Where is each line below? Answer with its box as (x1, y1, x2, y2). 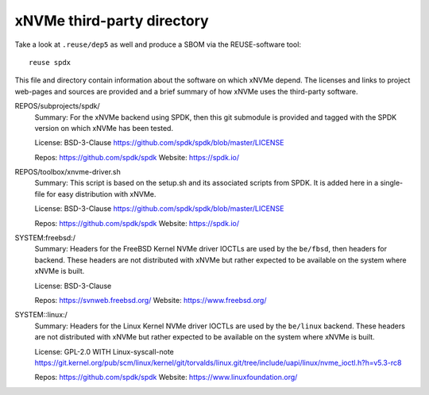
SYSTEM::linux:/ (14, 310, 68, 320)
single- (380, 178, 404, 188)
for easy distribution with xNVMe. (46, 189, 157, 198)
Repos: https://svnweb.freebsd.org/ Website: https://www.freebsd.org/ (34, 295, 267, 305)
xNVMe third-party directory (14, 12, 210, 29)
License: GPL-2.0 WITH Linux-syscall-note (34, 347, 175, 356)
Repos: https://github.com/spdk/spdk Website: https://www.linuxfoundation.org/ (34, 373, 298, 382)
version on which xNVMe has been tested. (34, 123, 174, 132)
